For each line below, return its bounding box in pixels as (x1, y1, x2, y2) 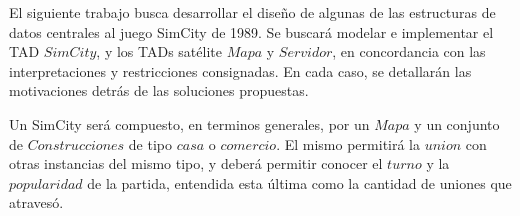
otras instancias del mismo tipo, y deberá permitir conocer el (9, 153, 383, 174)
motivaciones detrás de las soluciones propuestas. (9, 80, 309, 101)
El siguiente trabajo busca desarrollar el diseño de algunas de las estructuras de (9, 2, 496, 22)
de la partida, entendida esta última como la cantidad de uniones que (87, 172, 512, 193)
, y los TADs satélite (96, 41, 222, 62)
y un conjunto (414, 113, 500, 134)
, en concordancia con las (332, 41, 486, 62)
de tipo (128, 133, 172, 154)
